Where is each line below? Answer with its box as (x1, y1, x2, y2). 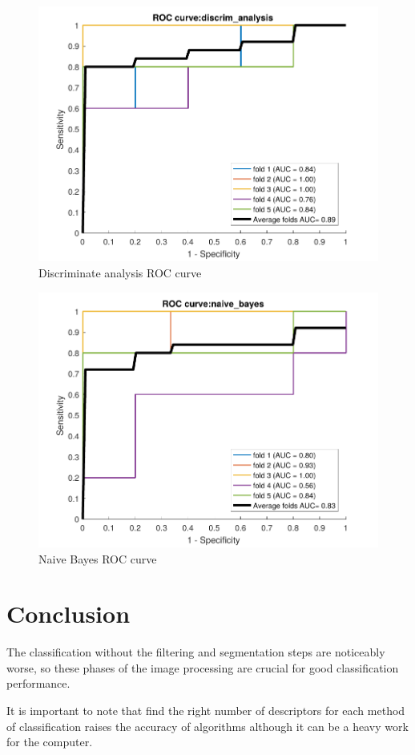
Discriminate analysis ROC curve (38, 264, 202, 281)
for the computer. (6, 733, 93, 750)
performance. (6, 675, 71, 692)
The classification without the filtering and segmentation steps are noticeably (6, 644, 385, 660)
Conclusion (6, 597, 131, 630)
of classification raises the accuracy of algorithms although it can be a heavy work (6, 717, 409, 734)
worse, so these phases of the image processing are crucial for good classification (6, 659, 399, 676)
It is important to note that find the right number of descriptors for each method (6, 702, 405, 718)
